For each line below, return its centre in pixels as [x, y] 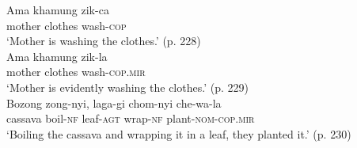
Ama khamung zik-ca [58, 9]
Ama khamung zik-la [57, 56]
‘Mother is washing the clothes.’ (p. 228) [104, 41]
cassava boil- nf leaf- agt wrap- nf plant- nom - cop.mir [131, 118]
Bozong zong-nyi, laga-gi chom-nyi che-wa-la [114, 102]
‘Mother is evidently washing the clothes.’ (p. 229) [127, 87]
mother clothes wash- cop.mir [76, 72]
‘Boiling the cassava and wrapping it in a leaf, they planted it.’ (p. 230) [179, 133]
